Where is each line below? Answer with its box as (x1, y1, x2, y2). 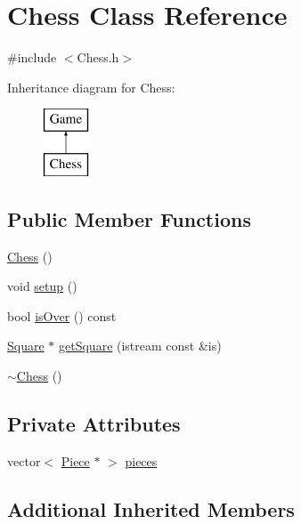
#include (7, 48, 57, 67)
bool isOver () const (7, 306, 117, 325)
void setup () (7, 277, 77, 295)
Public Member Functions (7, 205, 251, 232)
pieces (125, 451, 158, 470)
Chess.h (77, 48, 119, 67)
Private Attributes (7, 410, 181, 438)
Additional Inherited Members (7, 495, 295, 522)
